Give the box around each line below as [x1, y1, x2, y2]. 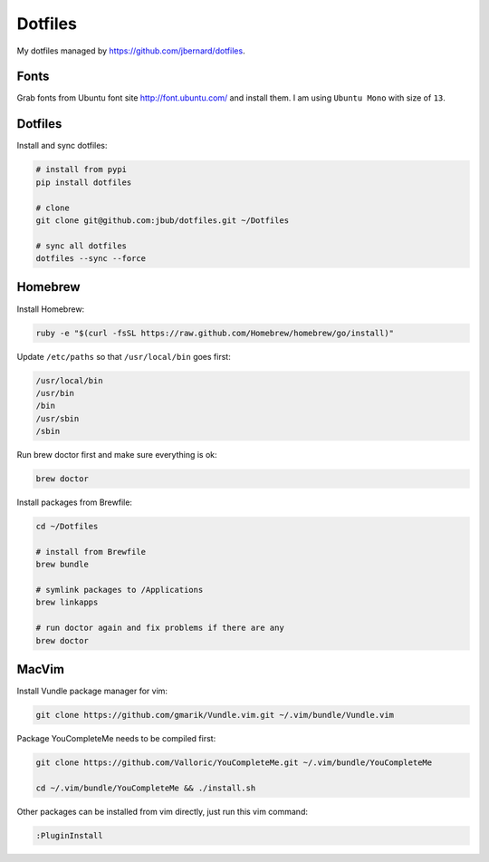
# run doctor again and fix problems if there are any [35, 623, 284, 634]
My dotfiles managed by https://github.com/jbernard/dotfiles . [16, 45, 245, 56]
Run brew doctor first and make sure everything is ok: [16, 450, 217, 460]
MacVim [16, 662, 65, 677]
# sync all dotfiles [35, 240, 127, 251]
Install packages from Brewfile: [16, 497, 133, 508]
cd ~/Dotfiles [35, 521, 99, 532]
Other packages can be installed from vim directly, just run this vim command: [16, 806, 308, 817]
